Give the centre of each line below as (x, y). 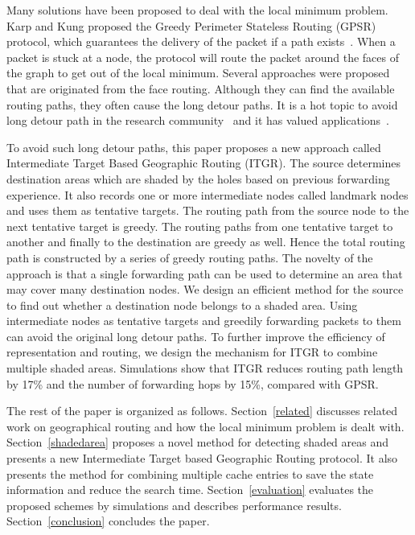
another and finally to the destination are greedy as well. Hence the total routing (206, 242)
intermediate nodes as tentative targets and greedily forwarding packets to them (204, 321)
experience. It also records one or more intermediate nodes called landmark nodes (207, 194)
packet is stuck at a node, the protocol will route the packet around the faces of (203, 57)
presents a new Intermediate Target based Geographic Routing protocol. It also (202, 458)
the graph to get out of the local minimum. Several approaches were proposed (198, 73)
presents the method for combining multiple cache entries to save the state (190, 473)
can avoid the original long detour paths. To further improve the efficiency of (196, 336)
